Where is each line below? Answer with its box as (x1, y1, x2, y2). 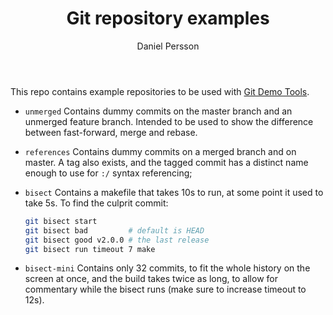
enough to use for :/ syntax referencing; (24, 167, 193, 179)
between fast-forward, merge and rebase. (24, 126, 198, 138)
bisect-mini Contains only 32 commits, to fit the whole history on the (24, 262, 311, 274)
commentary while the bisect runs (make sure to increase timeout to (24, 283, 307, 296)
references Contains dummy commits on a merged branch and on (24, 145, 297, 157)
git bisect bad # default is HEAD (24, 225, 205, 236)
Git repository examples (66, 7, 270, 30)
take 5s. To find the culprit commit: (24, 197, 169, 209)
